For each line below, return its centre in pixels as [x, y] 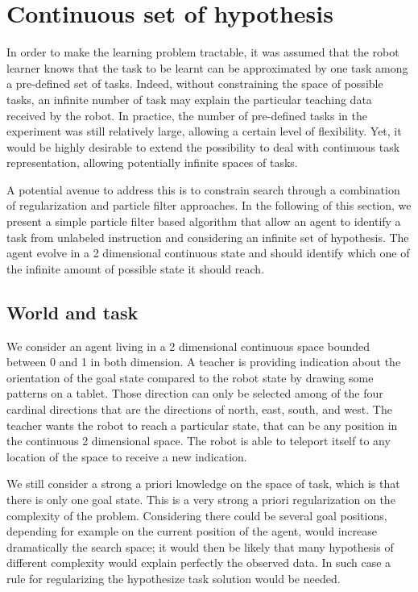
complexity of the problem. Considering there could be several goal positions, [197, 515]
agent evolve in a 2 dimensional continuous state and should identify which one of [208, 253]
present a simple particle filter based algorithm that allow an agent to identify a [204, 221]
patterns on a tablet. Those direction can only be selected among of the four [195, 393]
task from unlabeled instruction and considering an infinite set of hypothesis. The [208, 237]
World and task [72, 312]
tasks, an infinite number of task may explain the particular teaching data [189, 99]
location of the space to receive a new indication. [127, 456]
